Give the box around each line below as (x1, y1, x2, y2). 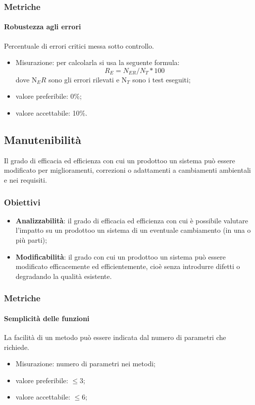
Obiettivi (4, 196, 41, 208)
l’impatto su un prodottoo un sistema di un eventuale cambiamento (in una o (15, 225, 251, 235)
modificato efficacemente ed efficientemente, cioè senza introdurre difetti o (15, 261, 240, 271)
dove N (15, 74, 37, 84)
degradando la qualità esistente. (15, 270, 112, 281)
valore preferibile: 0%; (15, 91, 82, 101)
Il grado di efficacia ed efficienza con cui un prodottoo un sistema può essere (4, 155, 235, 165)
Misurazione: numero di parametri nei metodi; (15, 358, 155, 369)
